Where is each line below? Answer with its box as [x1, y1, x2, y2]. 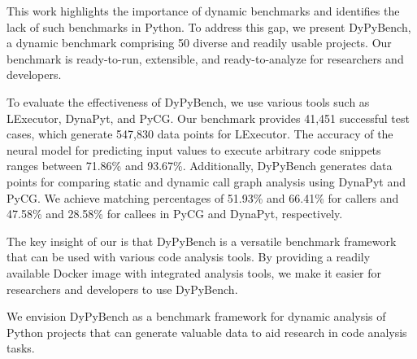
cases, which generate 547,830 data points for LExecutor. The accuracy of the [7, 125, 393, 142]
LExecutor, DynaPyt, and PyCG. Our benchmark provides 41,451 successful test [7, 109, 410, 126]
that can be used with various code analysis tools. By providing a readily [7, 248, 371, 265]
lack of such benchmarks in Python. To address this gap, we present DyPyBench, [7, 18, 411, 35]
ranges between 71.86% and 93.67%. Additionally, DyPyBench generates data [7, 157, 393, 174]
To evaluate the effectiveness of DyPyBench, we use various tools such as [7, 93, 370, 110]
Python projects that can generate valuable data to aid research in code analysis [7, 323, 407, 340]
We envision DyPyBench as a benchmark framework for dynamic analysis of [7, 308, 386, 325]
